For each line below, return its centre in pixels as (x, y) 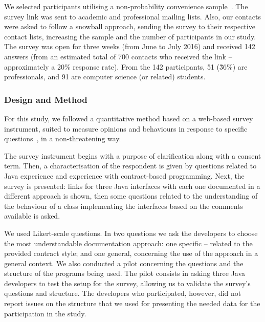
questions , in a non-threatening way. (63, 138)
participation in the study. (45, 313)
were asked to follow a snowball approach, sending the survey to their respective (130, 26)
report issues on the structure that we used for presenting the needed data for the (132, 303)
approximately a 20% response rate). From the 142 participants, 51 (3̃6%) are (126, 66)
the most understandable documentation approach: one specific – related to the (128, 243)
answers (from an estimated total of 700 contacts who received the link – (118, 56)
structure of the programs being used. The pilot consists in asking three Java (125, 273)
